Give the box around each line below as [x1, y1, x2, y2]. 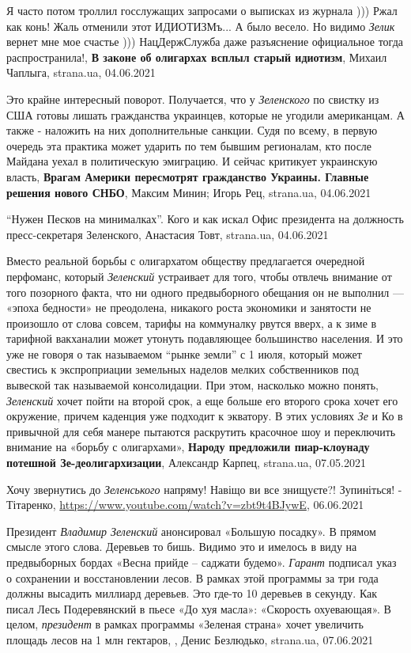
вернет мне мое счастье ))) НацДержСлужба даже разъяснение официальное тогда [6, 33, 403, 50]
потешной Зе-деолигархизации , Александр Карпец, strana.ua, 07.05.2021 [6, 454, 366, 471]
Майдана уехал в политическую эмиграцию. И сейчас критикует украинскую [6, 153, 378, 169]
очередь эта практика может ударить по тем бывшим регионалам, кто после [6, 137, 372, 154]
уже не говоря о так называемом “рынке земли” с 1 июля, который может [6, 345, 362, 362]
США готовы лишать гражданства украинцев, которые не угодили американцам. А [6, 106, 405, 123]
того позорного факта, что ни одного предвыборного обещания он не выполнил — [6, 283, 405, 300]
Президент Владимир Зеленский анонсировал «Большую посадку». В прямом [6, 522, 376, 539]
